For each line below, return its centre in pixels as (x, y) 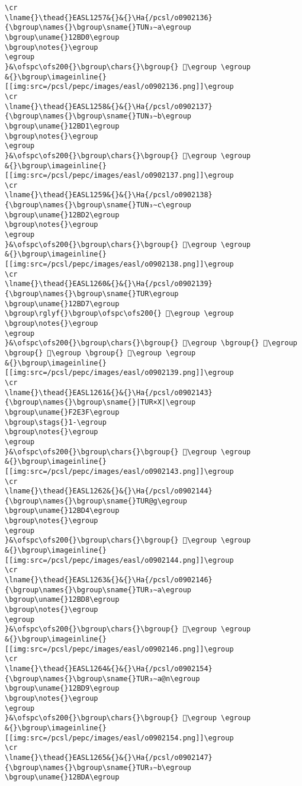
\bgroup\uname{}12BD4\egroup (62, 511)
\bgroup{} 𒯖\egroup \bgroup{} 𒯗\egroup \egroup (100, 353)
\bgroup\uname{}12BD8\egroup (62, 600)
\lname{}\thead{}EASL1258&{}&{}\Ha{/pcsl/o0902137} (109, 106)
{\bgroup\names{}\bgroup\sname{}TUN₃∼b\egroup (98, 116)
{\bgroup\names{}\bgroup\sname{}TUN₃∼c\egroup (98, 205)
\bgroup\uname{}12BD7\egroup (62, 304)
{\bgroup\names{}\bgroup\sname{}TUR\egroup (92, 294)
